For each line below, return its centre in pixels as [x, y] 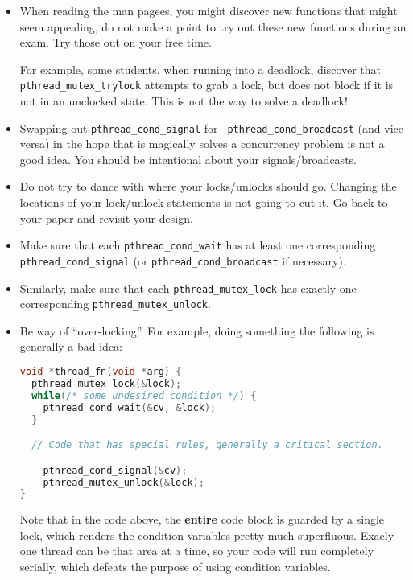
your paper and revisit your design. [106, 218]
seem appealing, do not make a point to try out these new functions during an [213, 26]
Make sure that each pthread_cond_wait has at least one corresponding [198, 245]
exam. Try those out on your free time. [116, 42]
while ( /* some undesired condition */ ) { [144, 395]
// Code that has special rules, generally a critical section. [207, 445]
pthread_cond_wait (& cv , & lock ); [130, 407]
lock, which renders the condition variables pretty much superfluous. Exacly [207, 535]
